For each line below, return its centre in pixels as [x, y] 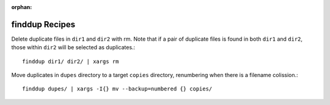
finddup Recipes [43, 24]
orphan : [22, 7]
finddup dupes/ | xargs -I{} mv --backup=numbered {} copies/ [117, 89]
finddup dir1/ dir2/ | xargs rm [71, 61]
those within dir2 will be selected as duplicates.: [73, 47]
